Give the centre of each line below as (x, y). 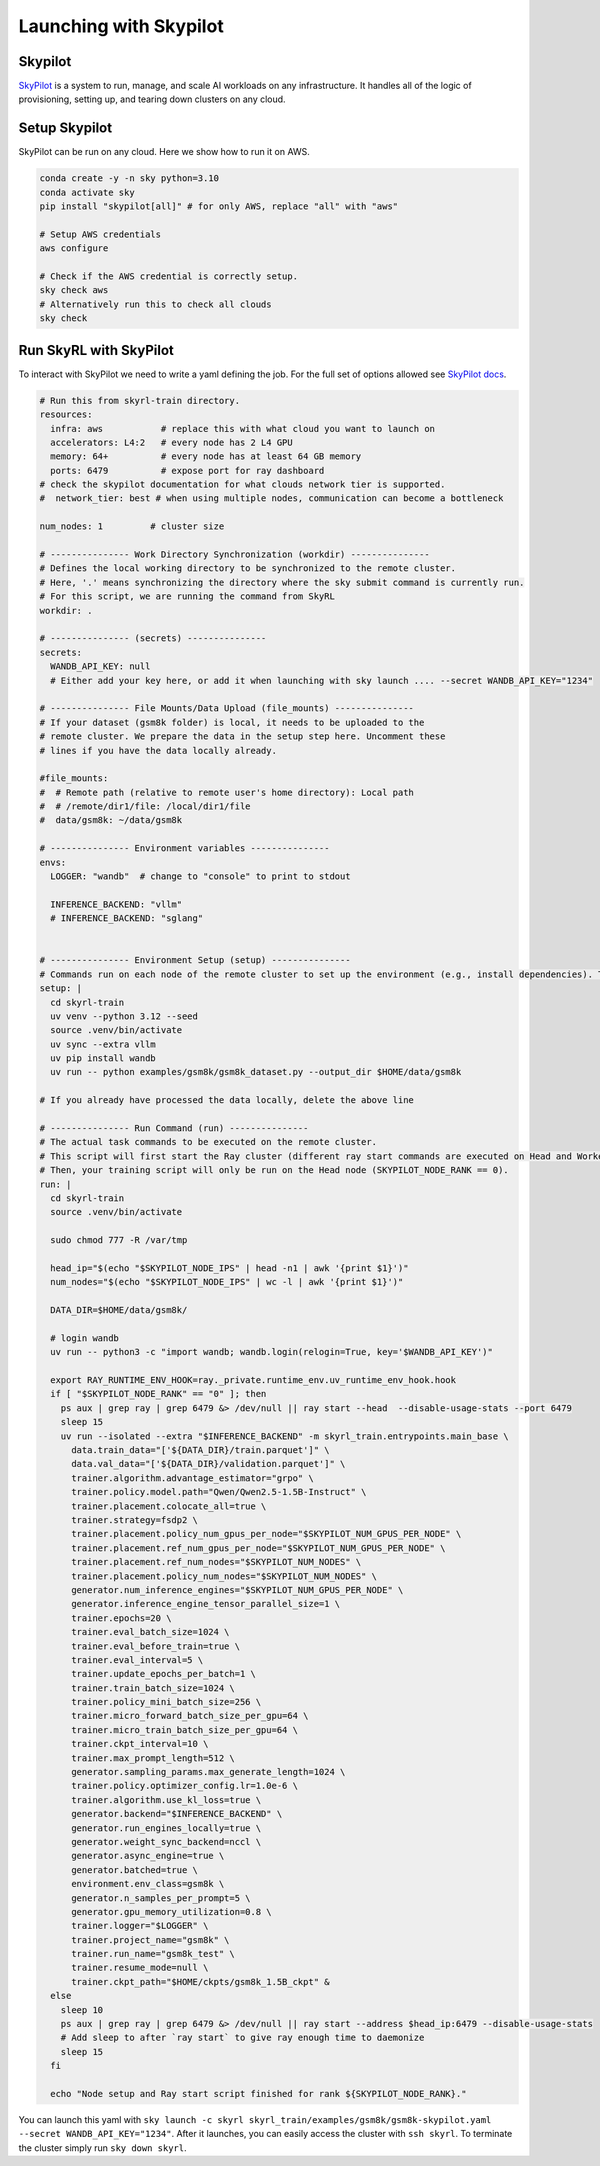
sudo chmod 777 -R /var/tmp (119, 1240)
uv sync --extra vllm (103, 1044)
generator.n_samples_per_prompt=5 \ (161, 1898)
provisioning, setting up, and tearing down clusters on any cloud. (152, 99)
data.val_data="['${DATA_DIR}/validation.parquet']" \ (208, 1464)
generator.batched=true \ (135, 1869)
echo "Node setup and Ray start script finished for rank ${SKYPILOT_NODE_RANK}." (258, 2093)
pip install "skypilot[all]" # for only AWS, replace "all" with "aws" (219, 206)
